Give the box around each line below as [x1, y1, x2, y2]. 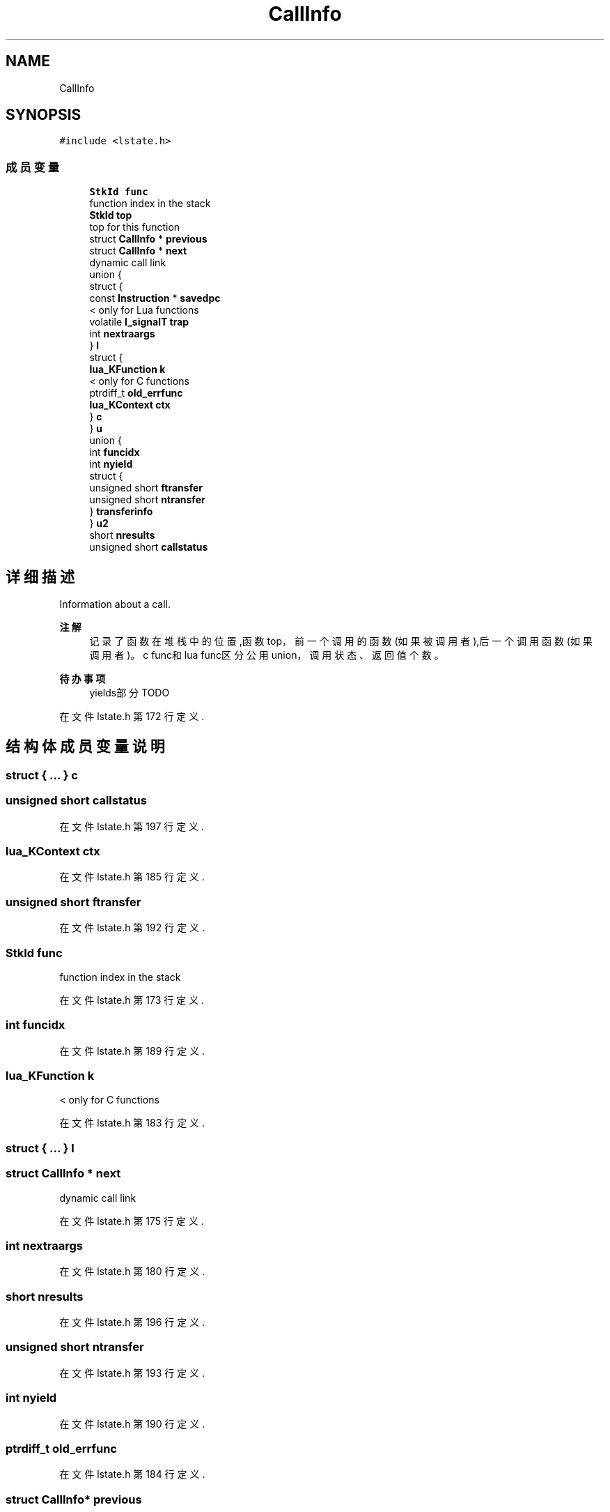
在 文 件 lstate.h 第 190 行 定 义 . [59, 1417, 205, 1430]
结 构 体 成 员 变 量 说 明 [6, 738, 165, 756]
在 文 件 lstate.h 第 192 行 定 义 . [59, 922, 205, 934]
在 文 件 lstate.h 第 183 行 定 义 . [59, 1117, 205, 1129]
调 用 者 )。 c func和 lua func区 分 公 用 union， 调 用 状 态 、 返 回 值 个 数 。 [89, 649, 444, 662]
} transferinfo [89, 505, 153, 518]
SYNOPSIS [6, 106, 81, 124]
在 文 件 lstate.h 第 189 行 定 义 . [59, 1044, 205, 1057]
